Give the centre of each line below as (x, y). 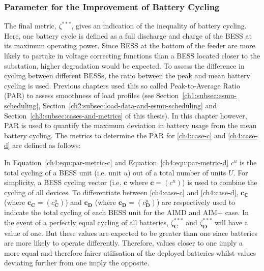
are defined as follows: (47, 145)
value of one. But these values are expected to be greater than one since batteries (131, 233)
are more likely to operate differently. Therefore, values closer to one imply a (123, 243)
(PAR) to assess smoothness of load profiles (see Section (92, 95)
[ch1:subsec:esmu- (210, 95)
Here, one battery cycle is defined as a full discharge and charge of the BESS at (128, 35)
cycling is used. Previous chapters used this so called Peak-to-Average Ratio (122, 85)
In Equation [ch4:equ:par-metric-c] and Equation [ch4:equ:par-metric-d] (116, 162)
